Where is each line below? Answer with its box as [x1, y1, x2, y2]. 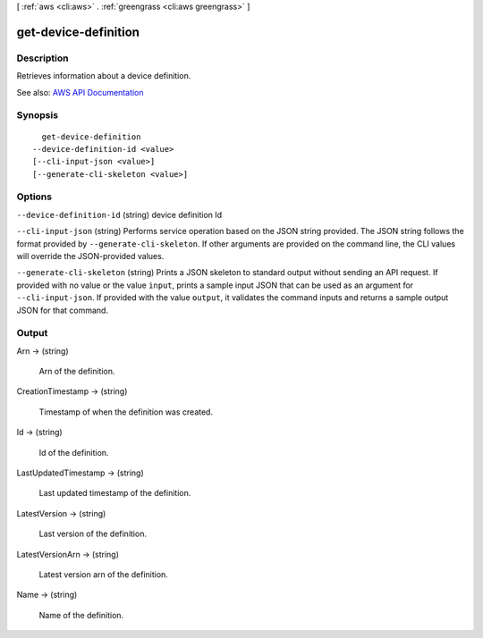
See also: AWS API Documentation [16, 87, 144, 97]
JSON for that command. [16, 305, 109, 315]
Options [16, 190, 53, 203]
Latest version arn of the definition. [38, 568, 169, 580]
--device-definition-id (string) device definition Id [16, 209, 223, 220]
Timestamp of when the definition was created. [38, 407, 214, 417]
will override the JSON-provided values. [16, 250, 165, 261]
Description [16, 52, 69, 64]
